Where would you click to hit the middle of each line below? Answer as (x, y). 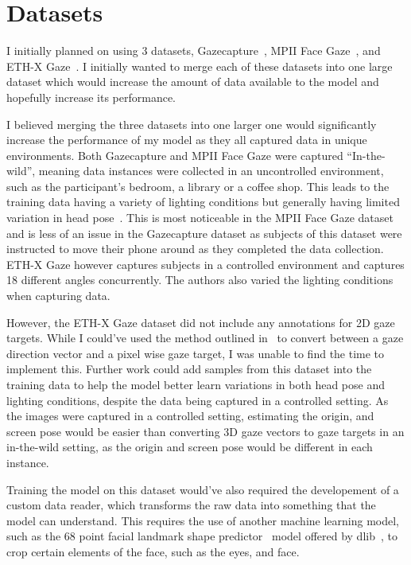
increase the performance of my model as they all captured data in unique (187, 140)
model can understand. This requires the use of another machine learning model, (203, 520)
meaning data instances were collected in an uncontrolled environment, (211, 171)
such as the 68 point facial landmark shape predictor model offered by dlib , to (202, 536)
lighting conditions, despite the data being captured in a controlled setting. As (198, 400)
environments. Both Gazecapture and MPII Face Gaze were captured (175, 155)
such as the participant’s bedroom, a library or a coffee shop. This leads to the (198, 186)
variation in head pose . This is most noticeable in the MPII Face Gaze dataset (200, 218)
